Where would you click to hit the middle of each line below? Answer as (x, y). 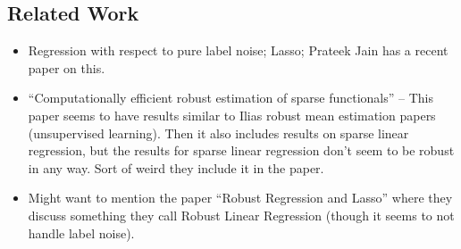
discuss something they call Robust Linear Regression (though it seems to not (241, 215)
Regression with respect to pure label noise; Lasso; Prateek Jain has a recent (238, 50)
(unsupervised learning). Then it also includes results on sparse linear (218, 133)
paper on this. (67, 67)
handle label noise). (81, 232)
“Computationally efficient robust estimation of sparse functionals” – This (231, 98)
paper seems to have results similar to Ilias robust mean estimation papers (232, 115)
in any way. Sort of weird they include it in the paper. (176, 167)
